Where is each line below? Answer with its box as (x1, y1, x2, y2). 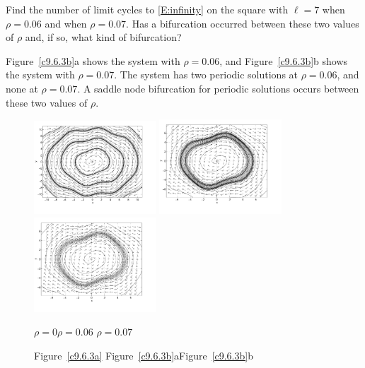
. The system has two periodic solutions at (114, 67, 299, 82)
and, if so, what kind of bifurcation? (25, 30, 182, 44)
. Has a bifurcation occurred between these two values (126, 16, 359, 30)
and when (45, 16, 87, 30)
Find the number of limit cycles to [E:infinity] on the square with (6, 2, 289, 16)
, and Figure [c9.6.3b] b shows (219, 53, 348, 68)
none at (6, 81, 38, 95)
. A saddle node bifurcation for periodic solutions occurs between (77, 81, 359, 95)
